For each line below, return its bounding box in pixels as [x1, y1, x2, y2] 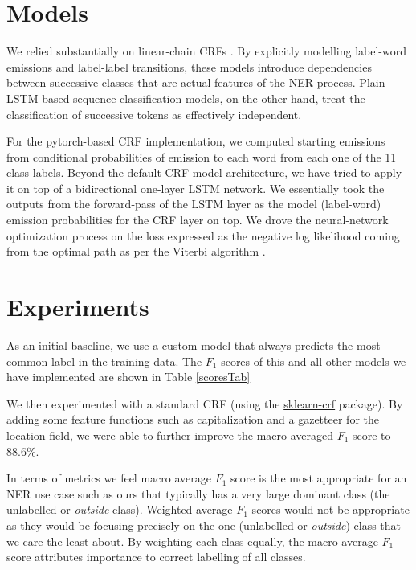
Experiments [6, 290, 149, 323]
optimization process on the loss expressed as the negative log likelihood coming [6, 227, 400, 244]
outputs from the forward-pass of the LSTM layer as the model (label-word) [6, 195, 381, 212]
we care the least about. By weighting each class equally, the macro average [6, 532, 378, 549]
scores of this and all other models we [221, 352, 406, 369]
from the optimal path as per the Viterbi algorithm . [6, 243, 266, 260]
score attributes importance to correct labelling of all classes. [6, 548, 306, 565]
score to [353, 426, 391, 443]
